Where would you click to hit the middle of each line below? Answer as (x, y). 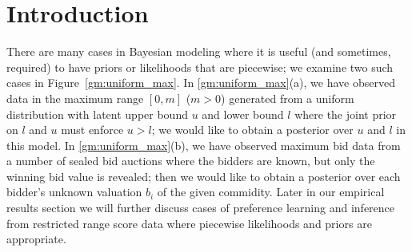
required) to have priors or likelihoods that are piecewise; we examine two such (200, 67)
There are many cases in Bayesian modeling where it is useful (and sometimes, (199, 51)
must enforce (92, 130)
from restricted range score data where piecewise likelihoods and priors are (189, 223)
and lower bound (243, 114)
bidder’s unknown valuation (74, 192)
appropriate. (36, 239)
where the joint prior (346, 114)
